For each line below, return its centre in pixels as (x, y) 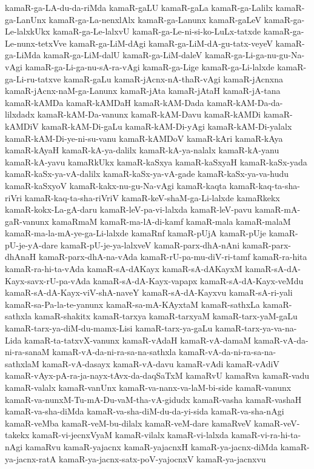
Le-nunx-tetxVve (36, 43)
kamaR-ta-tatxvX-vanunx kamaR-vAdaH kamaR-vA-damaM (138, 340)
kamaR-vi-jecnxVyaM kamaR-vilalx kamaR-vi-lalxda (130, 435)
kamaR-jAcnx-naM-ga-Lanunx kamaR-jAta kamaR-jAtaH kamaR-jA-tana (143, 91)
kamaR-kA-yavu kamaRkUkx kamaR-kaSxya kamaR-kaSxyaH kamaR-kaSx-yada (156, 161)
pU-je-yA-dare (32, 244)
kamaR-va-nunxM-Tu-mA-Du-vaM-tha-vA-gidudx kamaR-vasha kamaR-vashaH (153, 399)
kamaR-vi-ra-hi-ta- (266, 435)
